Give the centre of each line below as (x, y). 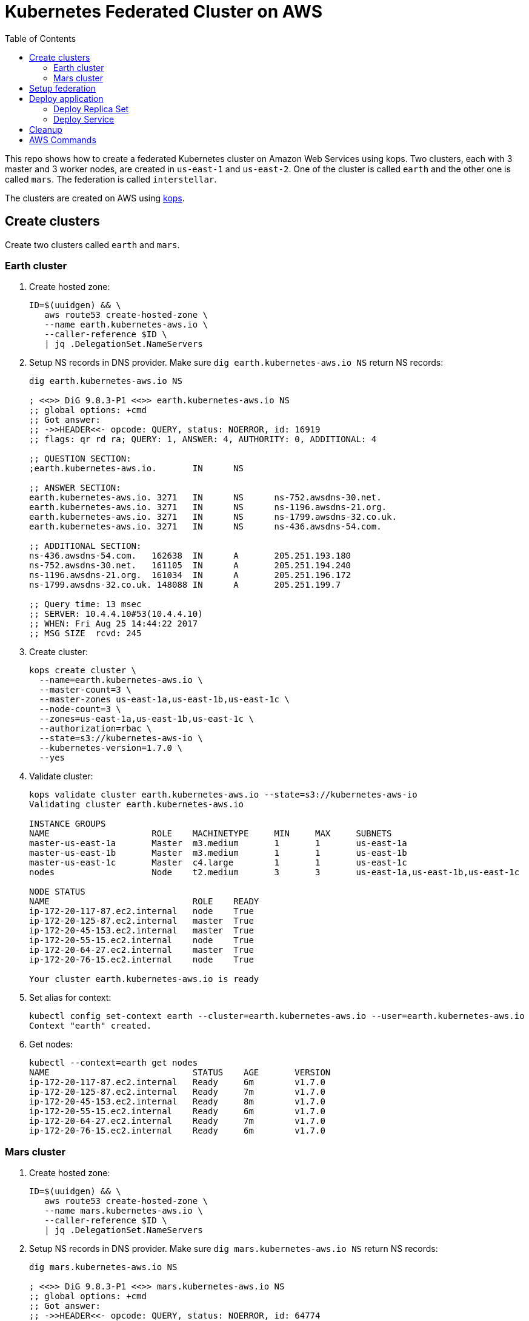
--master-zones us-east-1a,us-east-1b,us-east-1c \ (164, 700)
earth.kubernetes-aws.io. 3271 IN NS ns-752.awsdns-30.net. (205, 498)
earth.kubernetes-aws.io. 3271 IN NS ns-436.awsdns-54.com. (205, 527)
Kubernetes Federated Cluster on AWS (164, 12)
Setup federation (62, 88)
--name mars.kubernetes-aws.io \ (124, 1211)
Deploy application (66, 98)
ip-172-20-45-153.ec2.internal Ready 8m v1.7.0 (177, 1102)
